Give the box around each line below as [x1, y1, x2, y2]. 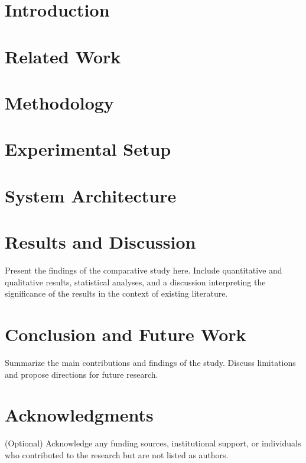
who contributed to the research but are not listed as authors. [5, 448, 229, 461]
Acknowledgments [5, 403, 154, 427]
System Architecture [5, 183, 177, 207]
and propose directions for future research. [5, 368, 158, 380]
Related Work [5, 44, 121, 68]
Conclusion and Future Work [5, 321, 246, 346]
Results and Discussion [5, 230, 196, 254]
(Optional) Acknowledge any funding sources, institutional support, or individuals [5, 437, 301, 449]
